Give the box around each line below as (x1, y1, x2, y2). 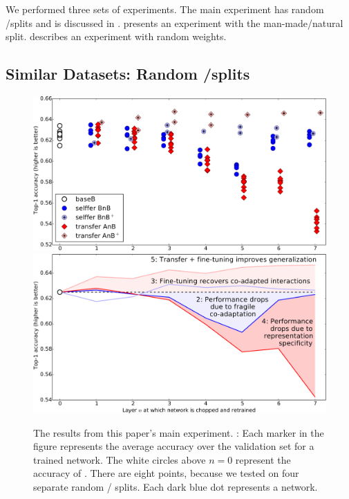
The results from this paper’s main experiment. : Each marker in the (33, 425, 324, 439)
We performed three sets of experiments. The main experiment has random (6, 2, 324, 16)
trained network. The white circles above (33, 452, 206, 466)
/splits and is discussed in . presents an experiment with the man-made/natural (6, 15, 343, 30)
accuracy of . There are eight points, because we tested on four (33, 466, 299, 480)
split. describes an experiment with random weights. (6, 29, 227, 44)
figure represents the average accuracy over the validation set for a (33, 439, 314, 453)
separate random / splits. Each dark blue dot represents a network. (33, 479, 318, 493)
